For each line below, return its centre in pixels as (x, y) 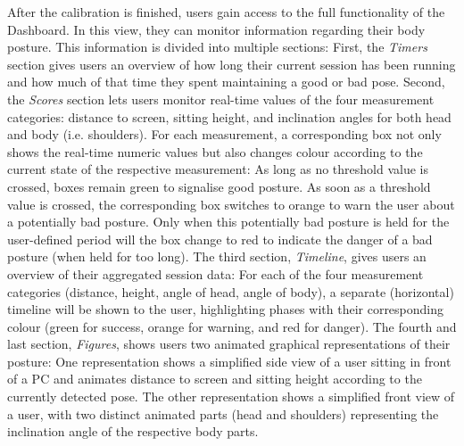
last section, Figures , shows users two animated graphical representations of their (229, 344)
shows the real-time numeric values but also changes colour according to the (215, 151)
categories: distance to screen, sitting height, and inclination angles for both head (229, 116)
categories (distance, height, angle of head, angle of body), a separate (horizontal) (231, 291)
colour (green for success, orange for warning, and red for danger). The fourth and (232, 326)
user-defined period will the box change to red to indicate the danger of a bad (220, 239)
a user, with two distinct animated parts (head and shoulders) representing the (223, 413)
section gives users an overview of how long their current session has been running (232, 64)
